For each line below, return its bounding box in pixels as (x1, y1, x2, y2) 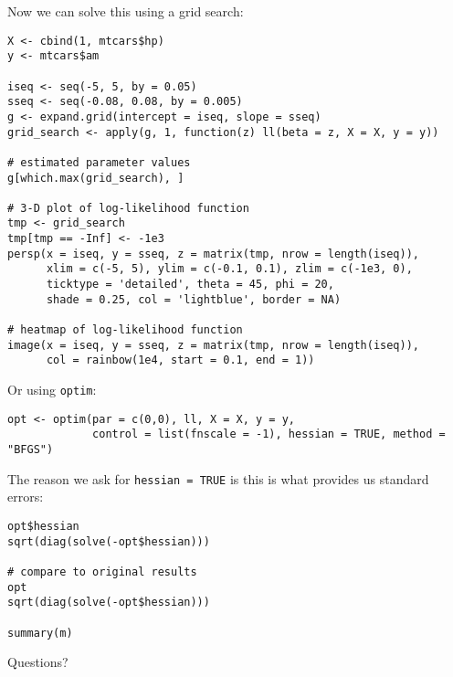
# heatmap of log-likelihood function (7, 323, 243, 337)
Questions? (7, 652, 68, 672)
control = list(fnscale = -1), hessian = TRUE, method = (92, 428, 446, 441)
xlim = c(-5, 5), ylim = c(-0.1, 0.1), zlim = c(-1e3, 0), (46, 262, 413, 276)
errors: (7, 487, 44, 506)
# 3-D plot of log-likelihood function (7, 201, 249, 215)
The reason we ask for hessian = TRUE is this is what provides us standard (7, 469, 429, 488)
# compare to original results (7, 565, 197, 578)
